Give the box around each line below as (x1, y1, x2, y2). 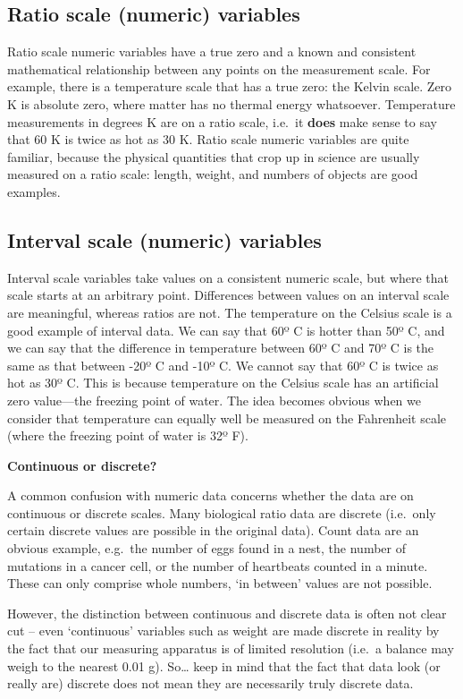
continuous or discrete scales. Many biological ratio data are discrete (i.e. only (7, 503, 436, 522)
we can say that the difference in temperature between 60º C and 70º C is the (7, 338, 434, 357)
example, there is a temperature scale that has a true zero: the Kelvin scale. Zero (7, 77, 452, 96)
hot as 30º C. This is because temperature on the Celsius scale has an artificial (7, 373, 439, 392)
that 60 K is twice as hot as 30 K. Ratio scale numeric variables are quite (7, 130, 409, 149)
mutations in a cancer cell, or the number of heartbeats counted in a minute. (7, 556, 428, 575)
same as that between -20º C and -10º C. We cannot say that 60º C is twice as (7, 355, 439, 374)
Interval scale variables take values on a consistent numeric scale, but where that (7, 268, 450, 286)
